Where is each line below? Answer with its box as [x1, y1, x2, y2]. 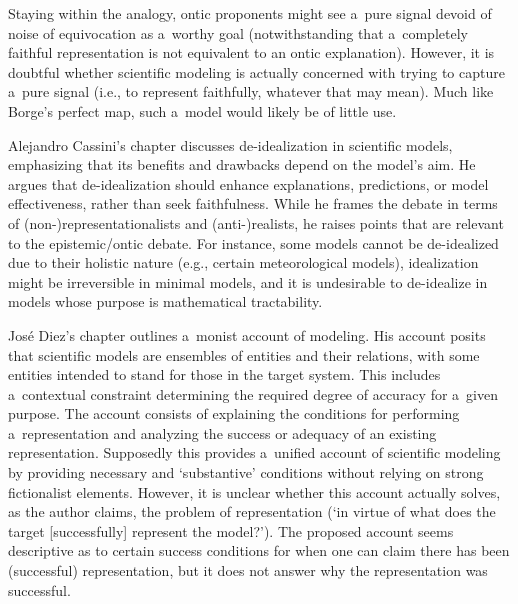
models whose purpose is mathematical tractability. [8, 291, 323, 312]
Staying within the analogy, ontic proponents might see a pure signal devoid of [8, 3, 492, 23]
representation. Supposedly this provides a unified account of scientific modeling [8, 442, 501, 463]
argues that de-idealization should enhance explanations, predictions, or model [8, 173, 489, 194]
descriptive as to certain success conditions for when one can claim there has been [8, 540, 510, 561]
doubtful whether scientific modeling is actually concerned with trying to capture [8, 61, 505, 82]
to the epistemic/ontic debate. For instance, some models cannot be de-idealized [8, 232, 499, 253]
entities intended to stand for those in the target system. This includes [8, 364, 441, 385]
